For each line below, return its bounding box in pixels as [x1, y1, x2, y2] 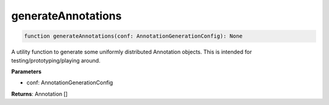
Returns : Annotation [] [11, 90, 68, 97]
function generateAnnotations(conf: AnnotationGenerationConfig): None [24, 33, 243, 39]
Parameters [11, 67, 42, 75]
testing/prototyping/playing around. [11, 56, 101, 64]
